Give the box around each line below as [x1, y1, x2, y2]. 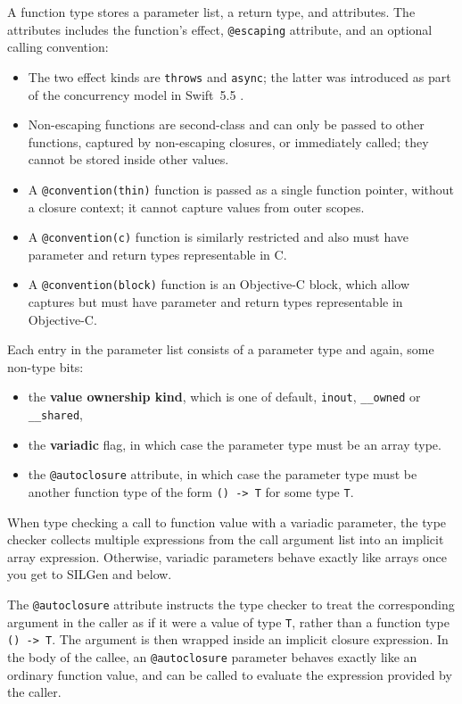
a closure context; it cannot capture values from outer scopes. [28, 197, 365, 216]
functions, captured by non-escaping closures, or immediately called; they [28, 132, 429, 151]
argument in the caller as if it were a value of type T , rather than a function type [7, 612, 450, 631]
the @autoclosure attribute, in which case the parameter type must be [28, 465, 417, 484]
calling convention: [7, 37, 109, 56]
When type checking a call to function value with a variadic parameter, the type [7, 512, 447, 531]
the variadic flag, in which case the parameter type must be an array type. [28, 435, 441, 453]
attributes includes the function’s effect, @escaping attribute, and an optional [7, 20, 433, 38]
